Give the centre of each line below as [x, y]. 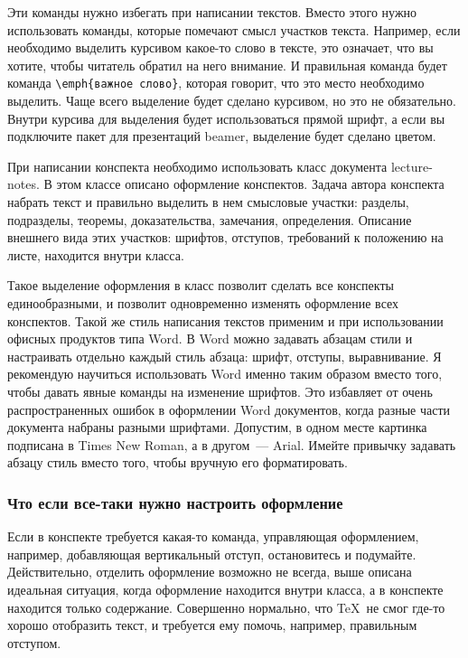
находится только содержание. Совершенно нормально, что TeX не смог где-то [226, 607]
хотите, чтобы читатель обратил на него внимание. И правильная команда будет [227, 65]
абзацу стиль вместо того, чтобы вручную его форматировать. [178, 462]
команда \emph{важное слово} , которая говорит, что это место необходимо [216, 83]
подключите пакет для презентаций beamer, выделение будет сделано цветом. [222, 136]
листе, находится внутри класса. [96, 254]
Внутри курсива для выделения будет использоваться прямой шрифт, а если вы [226, 118]
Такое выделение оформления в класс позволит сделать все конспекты [201, 285]
